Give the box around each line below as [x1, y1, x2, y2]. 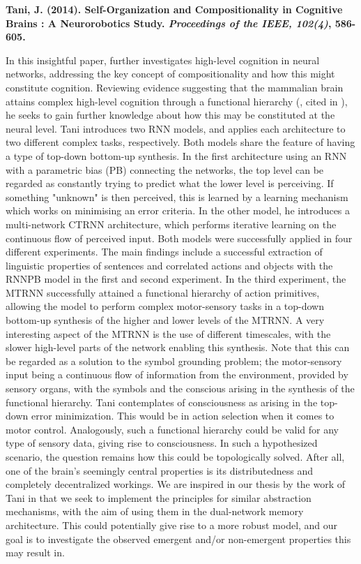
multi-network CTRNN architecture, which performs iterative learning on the [6, 216, 337, 231]
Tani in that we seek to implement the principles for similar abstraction [6, 490, 312, 505]
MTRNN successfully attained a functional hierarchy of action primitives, [6, 285, 320, 299]
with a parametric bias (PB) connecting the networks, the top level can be [6, 162, 324, 177]
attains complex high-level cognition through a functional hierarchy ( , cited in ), [6, 94, 348, 108]
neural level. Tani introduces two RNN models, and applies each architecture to [6, 121, 346, 135]
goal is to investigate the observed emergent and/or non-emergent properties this [6, 531, 351, 546]
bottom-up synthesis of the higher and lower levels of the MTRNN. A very [6, 313, 325, 327]
